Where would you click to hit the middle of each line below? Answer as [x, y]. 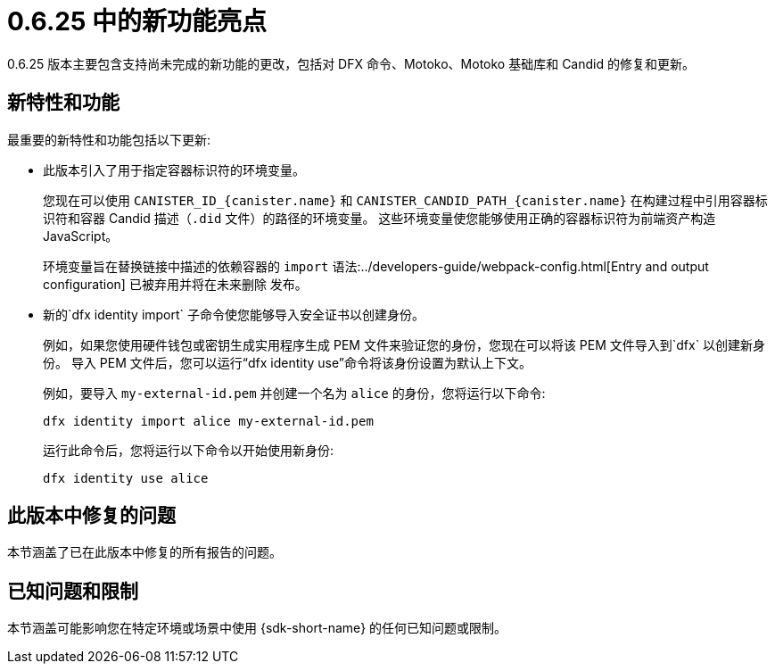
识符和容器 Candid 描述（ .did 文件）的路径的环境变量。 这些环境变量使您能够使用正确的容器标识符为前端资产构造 [379, 218]
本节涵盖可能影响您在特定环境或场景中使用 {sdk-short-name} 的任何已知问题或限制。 [257, 628]
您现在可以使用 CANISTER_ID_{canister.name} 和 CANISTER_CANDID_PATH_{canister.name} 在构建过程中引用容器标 [405, 200]
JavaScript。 [81, 236]
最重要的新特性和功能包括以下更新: [109, 139]
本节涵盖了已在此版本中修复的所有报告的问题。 [144, 552]
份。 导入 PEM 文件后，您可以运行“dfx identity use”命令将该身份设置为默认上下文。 [287, 362]
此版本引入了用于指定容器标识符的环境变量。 [174, 170]
